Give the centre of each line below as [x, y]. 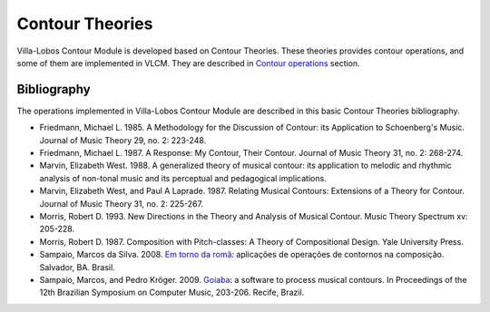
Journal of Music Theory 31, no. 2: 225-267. [122, 203]
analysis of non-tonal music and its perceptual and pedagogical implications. [183, 178]
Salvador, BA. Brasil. [77, 267]
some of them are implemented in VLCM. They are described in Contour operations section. [188, 63]
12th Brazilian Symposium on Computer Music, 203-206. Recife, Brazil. [172, 292]
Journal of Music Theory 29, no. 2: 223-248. [123, 140]
